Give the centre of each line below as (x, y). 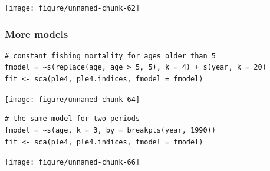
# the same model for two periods (73, 119)
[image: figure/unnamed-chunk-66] (73, 162)
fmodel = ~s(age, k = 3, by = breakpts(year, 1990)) (110, 130)
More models (37, 33)
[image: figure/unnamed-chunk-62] (73, 8)
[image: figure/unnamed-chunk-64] (73, 99)
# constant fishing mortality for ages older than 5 (110, 56)
